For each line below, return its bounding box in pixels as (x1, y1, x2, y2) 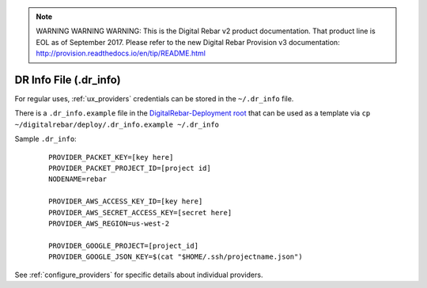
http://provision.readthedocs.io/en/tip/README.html (36, 48, 206, 59)
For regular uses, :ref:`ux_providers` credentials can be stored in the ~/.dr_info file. (14, 94, 294, 104)
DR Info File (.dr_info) (14, 73, 122, 86)
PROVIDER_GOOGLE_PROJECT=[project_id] (48, 241, 199, 250)
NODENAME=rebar (48, 175, 108, 184)
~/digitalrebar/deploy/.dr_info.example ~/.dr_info (14, 119, 220, 129)
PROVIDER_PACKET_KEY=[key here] (48, 153, 174, 161)
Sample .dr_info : (14, 135, 77, 144)
